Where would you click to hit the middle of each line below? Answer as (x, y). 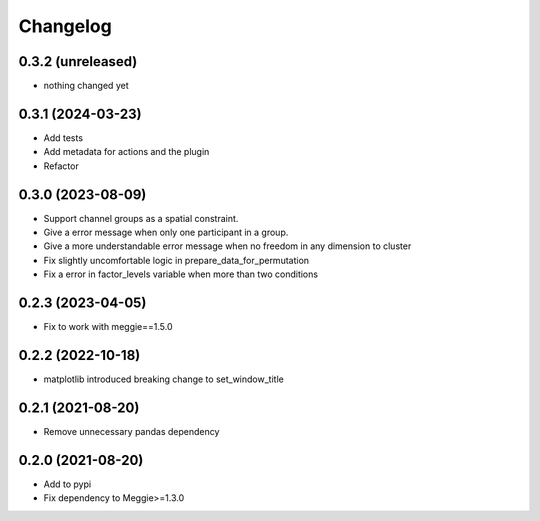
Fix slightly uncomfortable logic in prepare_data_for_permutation (176, 260)
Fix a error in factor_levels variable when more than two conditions (181, 274)
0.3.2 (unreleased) (78, 61)
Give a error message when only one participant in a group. (166, 232)
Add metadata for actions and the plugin (126, 152)
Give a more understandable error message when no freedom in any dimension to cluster (227, 246)
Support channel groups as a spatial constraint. (141, 218)
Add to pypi (67, 484)
